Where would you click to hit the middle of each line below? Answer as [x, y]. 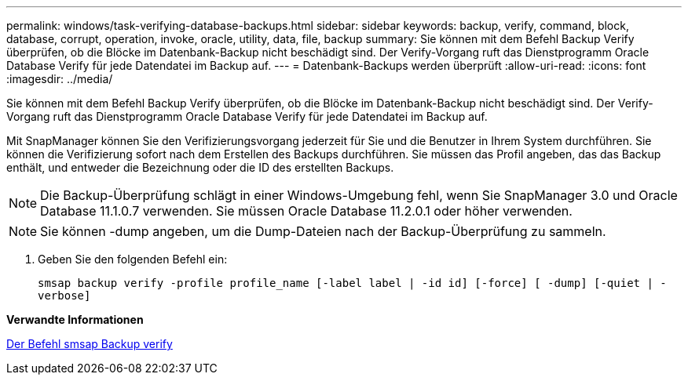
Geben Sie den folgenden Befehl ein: [133, 259]
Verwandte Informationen [75, 319]
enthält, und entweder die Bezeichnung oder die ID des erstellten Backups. [200, 167]
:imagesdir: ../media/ [60, 79]
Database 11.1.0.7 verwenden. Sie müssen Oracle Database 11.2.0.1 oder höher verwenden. [306, 211]
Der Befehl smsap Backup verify [90, 344]
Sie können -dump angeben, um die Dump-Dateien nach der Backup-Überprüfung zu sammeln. [323, 231]
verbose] [64, 296]
